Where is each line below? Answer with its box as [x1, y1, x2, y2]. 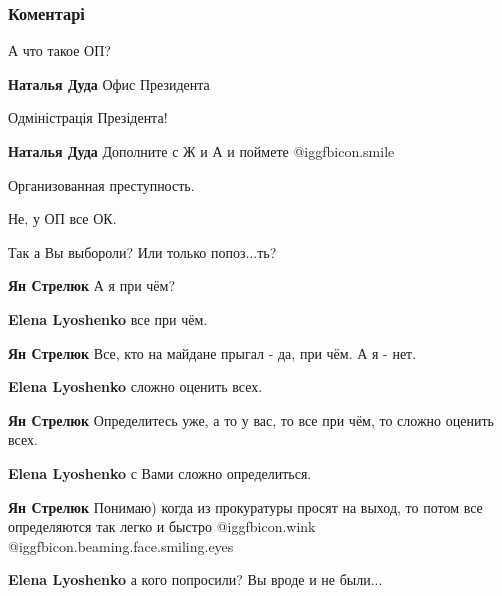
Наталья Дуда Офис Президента [8, 73, 210, 94]
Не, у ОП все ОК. [8, 208, 117, 229]
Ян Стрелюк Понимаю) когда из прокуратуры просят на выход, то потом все [8, 496, 483, 517]
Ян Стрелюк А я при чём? [8, 275, 176, 296]
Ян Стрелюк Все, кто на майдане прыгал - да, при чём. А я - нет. [8, 342, 417, 363]
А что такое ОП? [8, 40, 111, 61]
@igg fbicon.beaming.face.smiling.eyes [8, 535, 234, 556]
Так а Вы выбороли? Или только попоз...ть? [8, 241, 277, 262]
